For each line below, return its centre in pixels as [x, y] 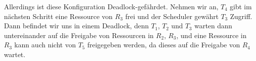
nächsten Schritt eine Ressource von [58, 16]
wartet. [15, 54]
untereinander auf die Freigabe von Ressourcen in [79, 35]
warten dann [213, 26]
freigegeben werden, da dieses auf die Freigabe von [164, 45]
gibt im [241, 6]
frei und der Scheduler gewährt [172, 16]
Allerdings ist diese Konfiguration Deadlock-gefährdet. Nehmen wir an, [111, 6]
